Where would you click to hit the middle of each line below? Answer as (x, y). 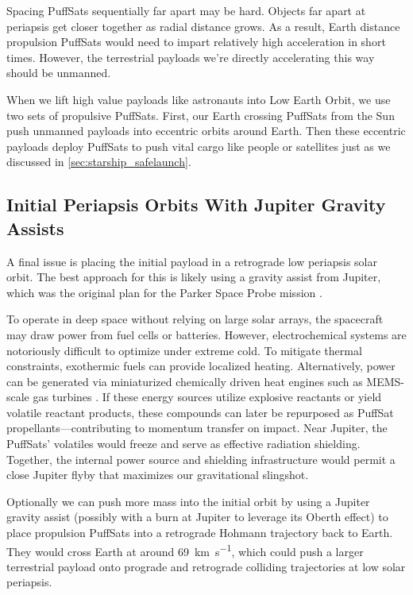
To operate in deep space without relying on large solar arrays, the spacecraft (195, 319)
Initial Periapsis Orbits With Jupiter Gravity (196, 205)
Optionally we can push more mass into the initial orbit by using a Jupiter (188, 501)
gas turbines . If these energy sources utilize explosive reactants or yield (207, 397)
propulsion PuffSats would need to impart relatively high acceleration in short (196, 42)
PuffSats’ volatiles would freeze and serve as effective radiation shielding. (183, 444)
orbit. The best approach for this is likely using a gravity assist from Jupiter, (194, 277)
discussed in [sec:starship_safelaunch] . (99, 162)
